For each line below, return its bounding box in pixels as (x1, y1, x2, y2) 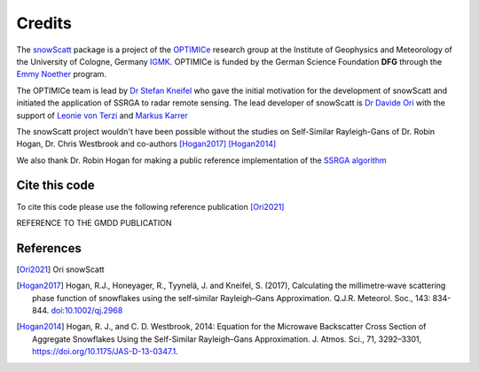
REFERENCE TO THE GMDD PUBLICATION (16, 217, 172, 228)
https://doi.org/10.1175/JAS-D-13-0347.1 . (32, 346, 179, 357)
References (16, 240, 82, 256)
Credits (16, 13, 73, 33)
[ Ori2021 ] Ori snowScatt (16, 264, 106, 275)
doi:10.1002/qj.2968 (51, 306, 123, 316)
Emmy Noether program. (16, 69, 106, 80)
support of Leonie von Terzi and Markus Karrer (16, 110, 188, 120)
